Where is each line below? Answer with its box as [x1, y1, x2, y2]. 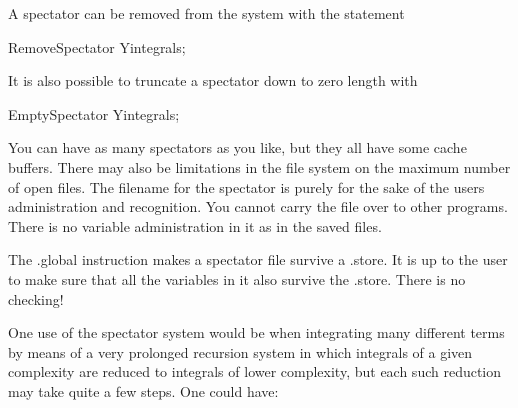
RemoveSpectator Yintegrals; [8, 36, 186, 57]
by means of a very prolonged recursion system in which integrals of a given [8, 341, 473, 362]
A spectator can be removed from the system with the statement [8, 3, 405, 23]
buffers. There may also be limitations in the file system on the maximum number [8, 156, 511, 177]
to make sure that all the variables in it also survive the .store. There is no [8, 268, 466, 289]
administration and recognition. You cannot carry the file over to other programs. [8, 196, 508, 217]
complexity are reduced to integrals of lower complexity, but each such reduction [8, 361, 502, 382]
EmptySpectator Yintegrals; [8, 103, 180, 124]
